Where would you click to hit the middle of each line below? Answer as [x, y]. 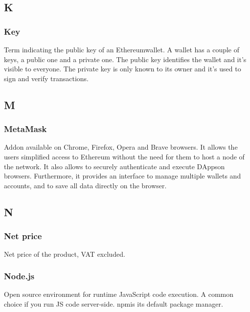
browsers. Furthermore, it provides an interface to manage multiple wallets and [123, 176]
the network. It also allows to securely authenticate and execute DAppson [114, 166]
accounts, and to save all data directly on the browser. [85, 185]
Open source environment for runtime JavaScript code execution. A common [119, 294]
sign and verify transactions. [46, 78]
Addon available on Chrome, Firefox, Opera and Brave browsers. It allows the [121, 147]
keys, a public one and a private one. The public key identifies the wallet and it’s [125, 59]
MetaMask [25, 129]
